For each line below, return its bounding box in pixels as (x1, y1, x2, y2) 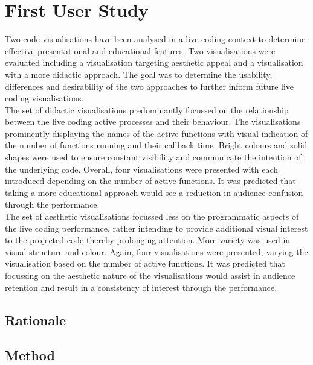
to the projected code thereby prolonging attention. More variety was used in (5, 233, 291, 246)
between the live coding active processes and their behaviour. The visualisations (5, 115, 301, 128)
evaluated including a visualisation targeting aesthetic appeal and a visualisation (5, 56, 303, 69)
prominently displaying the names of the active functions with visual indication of (5, 127, 308, 139)
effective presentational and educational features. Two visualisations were (5, 44, 276, 57)
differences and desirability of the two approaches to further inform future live (5, 80, 294, 92)
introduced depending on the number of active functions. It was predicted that (5, 174, 296, 187)
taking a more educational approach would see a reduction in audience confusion (5, 186, 303, 198)
